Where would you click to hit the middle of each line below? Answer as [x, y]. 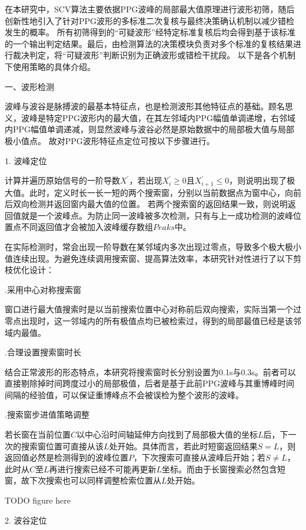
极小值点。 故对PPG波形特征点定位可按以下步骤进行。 [110, 140]
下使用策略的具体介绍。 [50, 66]
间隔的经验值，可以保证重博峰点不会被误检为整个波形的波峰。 [124, 394]
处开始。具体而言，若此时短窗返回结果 [183, 446]
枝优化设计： [29, 270]
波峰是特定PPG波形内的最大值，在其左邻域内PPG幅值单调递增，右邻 [154, 117]
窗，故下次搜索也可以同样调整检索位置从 [83, 480]
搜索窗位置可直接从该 [62, 446]
